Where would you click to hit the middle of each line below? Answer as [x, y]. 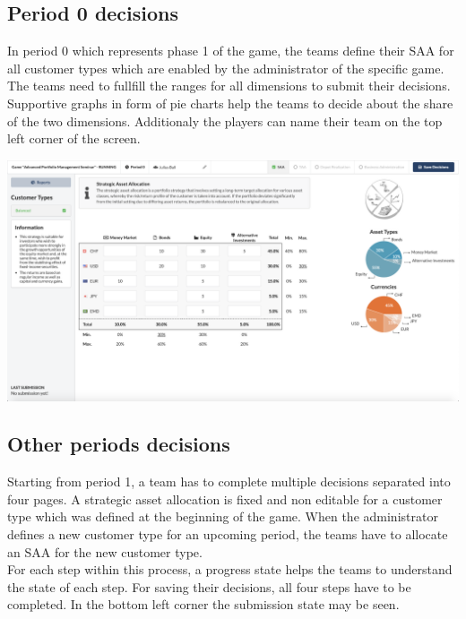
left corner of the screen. [74, 138]
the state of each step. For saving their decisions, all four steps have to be [209, 586]
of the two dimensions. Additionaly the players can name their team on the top [225, 120]
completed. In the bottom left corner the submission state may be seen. [203, 604]
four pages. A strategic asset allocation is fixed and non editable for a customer [225, 499]
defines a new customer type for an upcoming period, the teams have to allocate [228, 534]
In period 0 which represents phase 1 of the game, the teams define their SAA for [231, 51]
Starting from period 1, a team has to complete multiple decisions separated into [229, 481]
